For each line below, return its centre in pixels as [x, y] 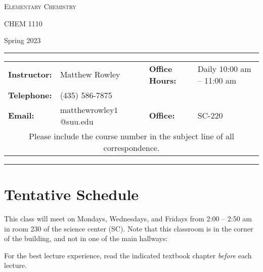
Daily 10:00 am [224, 68]
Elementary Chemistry [40, 6]
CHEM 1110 [23, 23]
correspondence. [131, 147]
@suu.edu [77, 121]
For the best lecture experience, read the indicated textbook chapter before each [128, 255]
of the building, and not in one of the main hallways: [86, 238]
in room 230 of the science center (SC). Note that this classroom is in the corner [129, 228]
